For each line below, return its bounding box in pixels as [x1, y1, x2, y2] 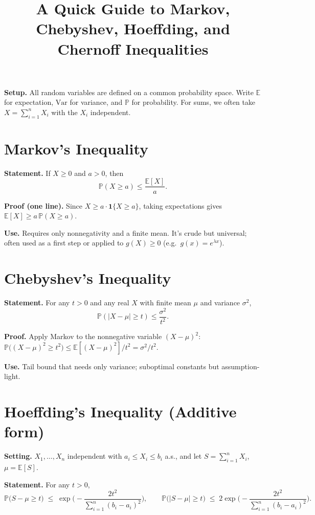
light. [4, 371, 20, 382]
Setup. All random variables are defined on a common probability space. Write [4, 86, 254, 97]
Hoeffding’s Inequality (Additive [4, 401, 237, 422]
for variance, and [70, 97, 123, 107]
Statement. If [4, 167, 51, 178]
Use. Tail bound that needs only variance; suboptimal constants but [4, 361, 219, 371]
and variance [200, 297, 240, 308]
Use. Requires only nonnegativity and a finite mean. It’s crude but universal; [4, 227, 247, 238]
